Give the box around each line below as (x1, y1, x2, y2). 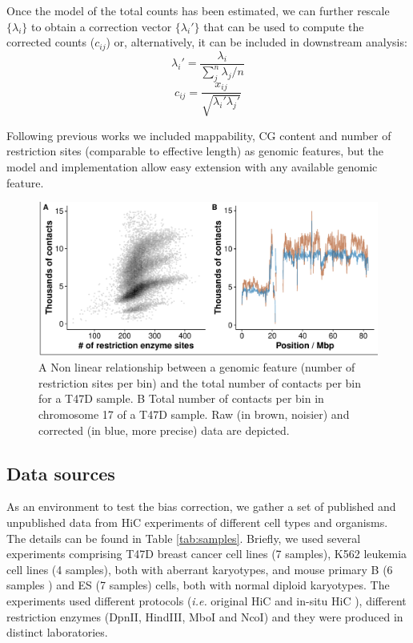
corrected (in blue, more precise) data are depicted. (38, 421, 290, 438)
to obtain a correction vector (31, 18, 172, 34)
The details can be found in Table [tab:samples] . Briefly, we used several (6, 529, 361, 546)
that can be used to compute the (203, 18, 364, 34)
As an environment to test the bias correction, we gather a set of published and (6, 498, 396, 515)
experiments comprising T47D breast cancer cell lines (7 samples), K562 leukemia (6, 545, 407, 562)
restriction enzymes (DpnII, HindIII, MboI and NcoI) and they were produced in (6, 608, 403, 625)
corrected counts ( (6, 34, 95, 50)
